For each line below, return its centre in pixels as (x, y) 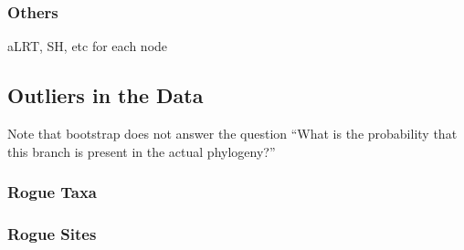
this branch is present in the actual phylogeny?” (142, 151)
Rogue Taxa (53, 192)
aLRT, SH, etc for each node (88, 46)
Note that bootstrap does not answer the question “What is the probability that (232, 134)
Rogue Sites (52, 233)
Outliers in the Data (105, 95)
